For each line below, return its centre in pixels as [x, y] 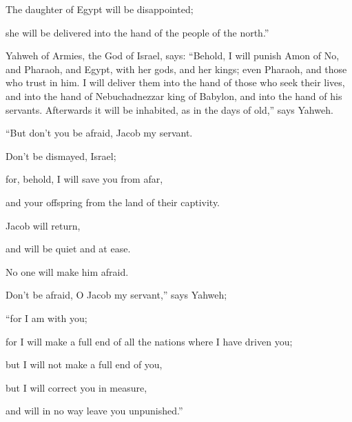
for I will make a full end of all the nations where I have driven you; [149, 341]
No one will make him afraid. [67, 271]
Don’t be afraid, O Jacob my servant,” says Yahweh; [116, 295]
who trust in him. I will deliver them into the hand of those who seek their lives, [175, 82]
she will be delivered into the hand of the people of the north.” [137, 32]
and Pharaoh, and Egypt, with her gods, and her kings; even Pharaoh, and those [176, 69]
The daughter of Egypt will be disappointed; [100, 9]
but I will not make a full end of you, [84, 364]
